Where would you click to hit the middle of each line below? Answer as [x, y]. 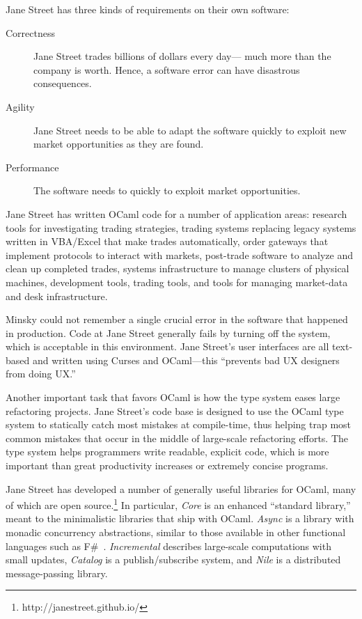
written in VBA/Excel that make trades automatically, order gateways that [167, 241]
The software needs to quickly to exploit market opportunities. [167, 190]
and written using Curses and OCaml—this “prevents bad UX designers [186, 360]
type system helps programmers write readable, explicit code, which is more [167, 452]
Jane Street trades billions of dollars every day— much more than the [182, 56]
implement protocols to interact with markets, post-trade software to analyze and [180, 254]
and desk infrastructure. [57, 296]
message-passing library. [57, 573]
